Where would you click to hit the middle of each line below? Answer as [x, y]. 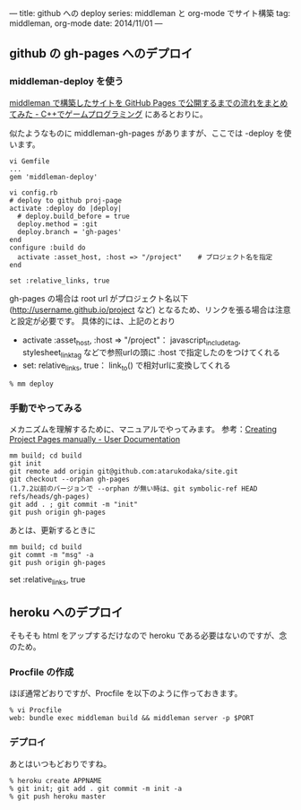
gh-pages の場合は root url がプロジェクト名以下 [99, 298]
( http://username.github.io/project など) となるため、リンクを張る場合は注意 [150, 309]
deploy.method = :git [58, 224]
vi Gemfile [30, 161]
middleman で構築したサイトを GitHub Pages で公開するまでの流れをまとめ [149, 102]
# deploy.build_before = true [73, 216]
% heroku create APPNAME [56, 780]
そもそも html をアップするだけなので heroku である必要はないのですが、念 [148, 635]
